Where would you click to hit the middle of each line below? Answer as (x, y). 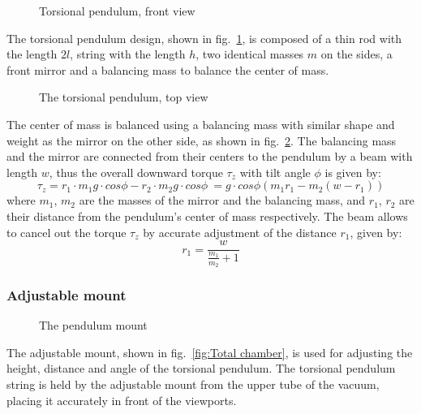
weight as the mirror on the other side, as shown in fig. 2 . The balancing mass (202, 140)
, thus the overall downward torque (136, 172)
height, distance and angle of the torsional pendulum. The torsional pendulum (201, 368)
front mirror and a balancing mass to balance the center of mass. (168, 69)
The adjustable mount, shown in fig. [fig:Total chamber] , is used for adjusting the (210, 352)
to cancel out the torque (67, 232)
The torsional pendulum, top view (124, 97)
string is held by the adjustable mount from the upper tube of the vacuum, (193, 384)
